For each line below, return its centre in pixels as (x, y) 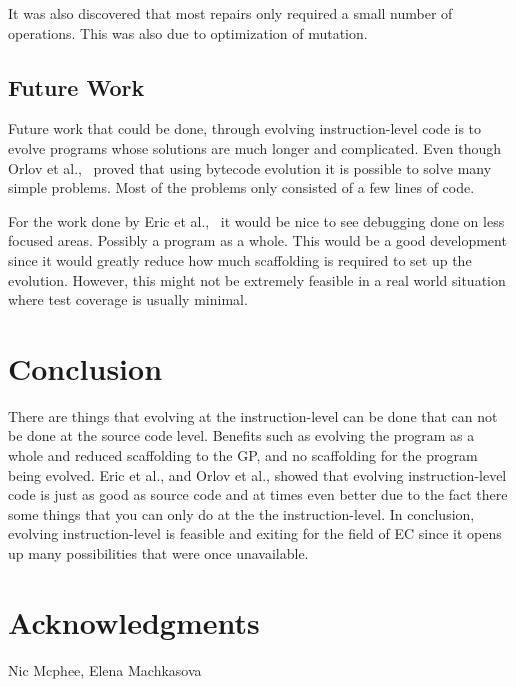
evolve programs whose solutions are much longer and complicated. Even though (254, 147)
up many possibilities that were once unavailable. (158, 553)
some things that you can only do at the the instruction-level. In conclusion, (241, 513)
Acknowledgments (134, 621)
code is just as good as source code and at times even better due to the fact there (258, 494)
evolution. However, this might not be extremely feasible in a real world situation (257, 279)
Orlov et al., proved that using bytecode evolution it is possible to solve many (250, 167)
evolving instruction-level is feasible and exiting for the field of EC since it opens (255, 533)
